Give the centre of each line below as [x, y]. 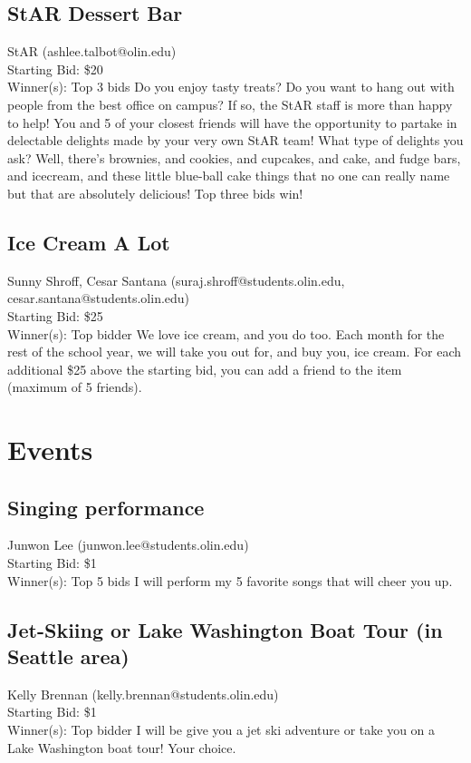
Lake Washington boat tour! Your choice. [122, 747]
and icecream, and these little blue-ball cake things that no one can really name [229, 176]
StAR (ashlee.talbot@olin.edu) [92, 51]
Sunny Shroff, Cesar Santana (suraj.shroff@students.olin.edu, [176, 280]
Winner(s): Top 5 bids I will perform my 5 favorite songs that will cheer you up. [230, 580]
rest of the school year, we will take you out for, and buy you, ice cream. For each [235, 352]
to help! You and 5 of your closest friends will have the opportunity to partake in [232, 122]
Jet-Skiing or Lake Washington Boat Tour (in [225, 629]
